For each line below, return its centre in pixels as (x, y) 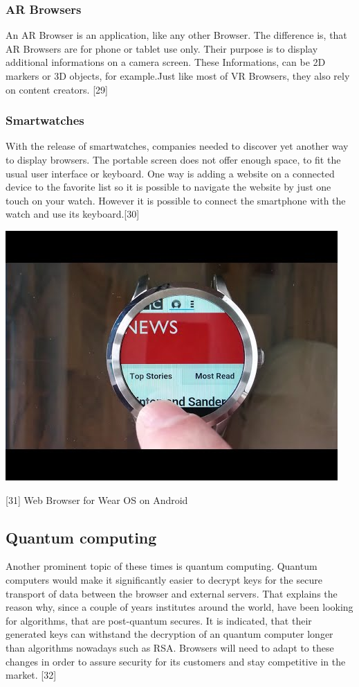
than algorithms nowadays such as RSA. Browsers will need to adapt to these (170, 647)
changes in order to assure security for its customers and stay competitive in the (176, 661)
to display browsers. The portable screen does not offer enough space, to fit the (173, 159)
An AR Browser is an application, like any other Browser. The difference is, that (176, 35)
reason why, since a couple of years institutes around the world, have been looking (179, 607)
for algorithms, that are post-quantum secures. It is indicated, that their (159, 620)
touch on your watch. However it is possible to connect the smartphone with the (176, 200)
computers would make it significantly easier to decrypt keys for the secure (164, 579)
